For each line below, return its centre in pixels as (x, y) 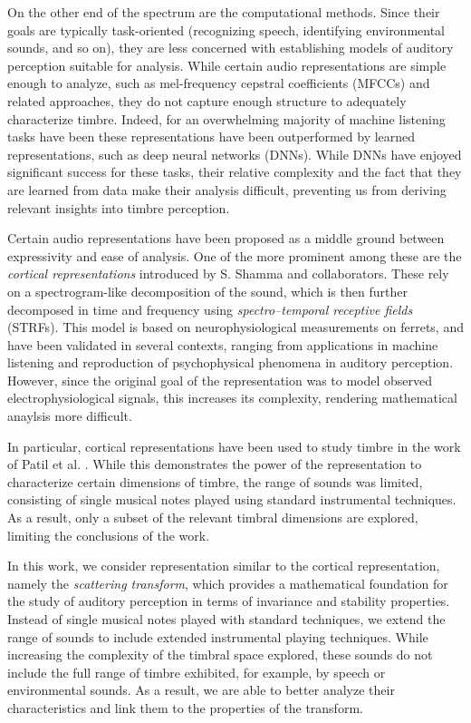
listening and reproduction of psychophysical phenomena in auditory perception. (231, 362)
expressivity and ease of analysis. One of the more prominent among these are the (235, 255)
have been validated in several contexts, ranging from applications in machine (223, 344)
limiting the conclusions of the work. (109, 535)
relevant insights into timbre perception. (119, 207)
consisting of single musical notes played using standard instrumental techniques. (232, 499)
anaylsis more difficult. (70, 416)
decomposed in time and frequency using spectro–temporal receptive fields (210, 309)
